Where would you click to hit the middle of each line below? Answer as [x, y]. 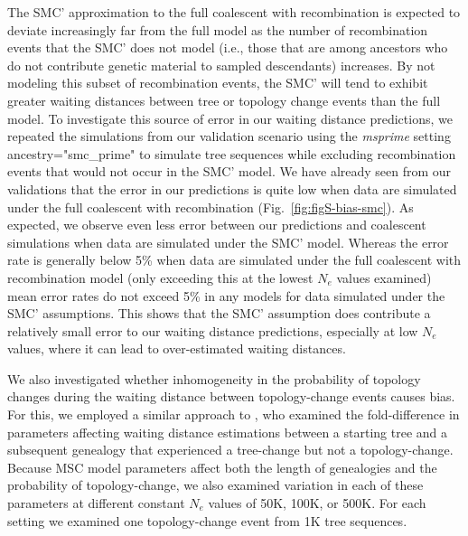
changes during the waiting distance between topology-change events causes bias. [231, 396]
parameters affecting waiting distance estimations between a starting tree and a [227, 432]
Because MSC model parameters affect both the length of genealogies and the [222, 467]
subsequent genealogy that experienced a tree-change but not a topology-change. [230, 450]
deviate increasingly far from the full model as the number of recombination [218, 29]
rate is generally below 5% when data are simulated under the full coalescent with [234, 260]
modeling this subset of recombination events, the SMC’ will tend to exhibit [218, 83]
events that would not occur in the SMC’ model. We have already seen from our [229, 171]
